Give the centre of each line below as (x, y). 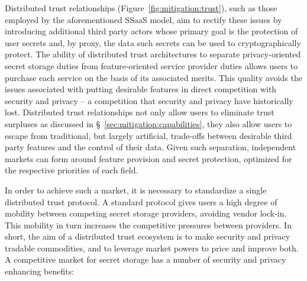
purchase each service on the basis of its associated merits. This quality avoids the (153, 77)
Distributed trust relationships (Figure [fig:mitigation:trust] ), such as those (141, 8)
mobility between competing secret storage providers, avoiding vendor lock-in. (146, 213)
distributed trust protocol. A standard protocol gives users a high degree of (141, 201)
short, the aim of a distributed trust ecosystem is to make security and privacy (148, 236)
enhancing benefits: (40, 271)
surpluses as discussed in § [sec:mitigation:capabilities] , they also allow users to (148, 123)
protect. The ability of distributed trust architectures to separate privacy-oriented (153, 54)
